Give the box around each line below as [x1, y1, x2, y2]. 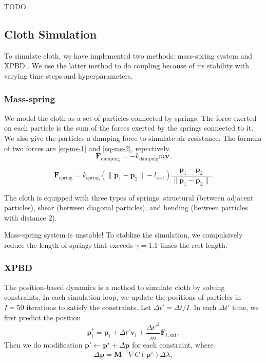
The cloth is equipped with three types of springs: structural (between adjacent [4, 192, 254, 203]
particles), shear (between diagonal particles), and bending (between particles [4, 202, 248, 213]
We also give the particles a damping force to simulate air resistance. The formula [4, 132, 262, 143]
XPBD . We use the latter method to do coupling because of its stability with [4, 60, 249, 71]
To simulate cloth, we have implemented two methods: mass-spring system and [4, 50, 253, 61]
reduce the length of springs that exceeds [4, 239, 133, 250]
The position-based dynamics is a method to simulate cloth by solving [4, 281, 225, 292]
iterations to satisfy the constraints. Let [26, 301, 151, 312]
